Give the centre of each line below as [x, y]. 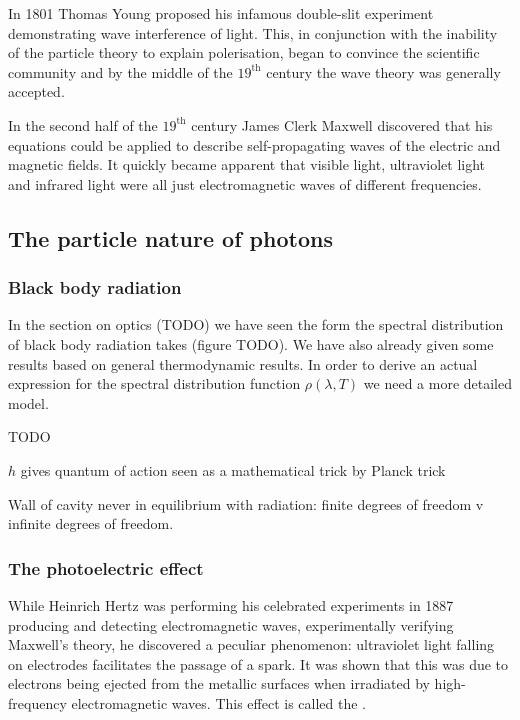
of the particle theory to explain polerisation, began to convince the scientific [244, 52]
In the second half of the [83, 124]
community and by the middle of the [120, 71]
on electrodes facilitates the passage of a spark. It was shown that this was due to [258, 663]
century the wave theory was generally [383, 71]
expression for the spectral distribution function [154, 383]
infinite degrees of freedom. [91, 523]
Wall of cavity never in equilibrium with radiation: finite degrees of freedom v [246, 503]
